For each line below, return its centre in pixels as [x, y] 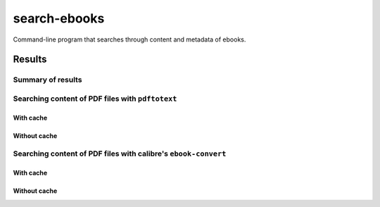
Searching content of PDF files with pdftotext [95, 99]
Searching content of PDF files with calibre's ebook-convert [120, 153]
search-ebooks [59, 18]
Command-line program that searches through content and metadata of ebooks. [129, 39]
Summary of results [47, 80]
